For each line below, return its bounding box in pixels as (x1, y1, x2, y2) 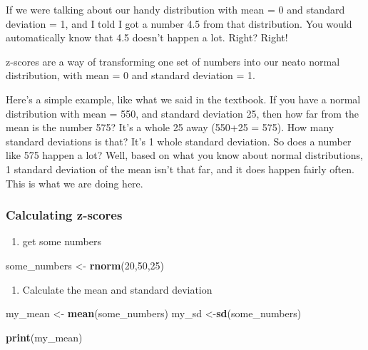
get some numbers (22, 234, 102, 249)
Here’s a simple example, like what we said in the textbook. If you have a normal (6, 91, 361, 106)
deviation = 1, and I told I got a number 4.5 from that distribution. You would (6, 16, 352, 31)
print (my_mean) (6, 329, 83, 344)
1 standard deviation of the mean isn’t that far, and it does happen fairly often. (6, 161, 354, 176)
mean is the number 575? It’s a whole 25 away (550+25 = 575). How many (6, 120, 334, 135)
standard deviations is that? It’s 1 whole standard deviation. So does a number (6, 133, 352, 148)
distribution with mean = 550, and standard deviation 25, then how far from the (6, 105, 359, 120)
